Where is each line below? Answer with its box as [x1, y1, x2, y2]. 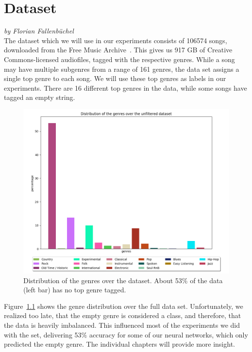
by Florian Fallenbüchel [4, 26, 74, 36]
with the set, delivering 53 [4, 329, 82, 339]
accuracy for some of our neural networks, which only [89, 329, 248, 339]
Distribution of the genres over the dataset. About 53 [23, 275, 182, 285]
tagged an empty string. [4, 92, 75, 102]
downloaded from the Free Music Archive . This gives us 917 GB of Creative [4, 45, 233, 55]
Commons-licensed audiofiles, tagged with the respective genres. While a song [4, 54, 235, 64]
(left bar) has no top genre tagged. [23, 285, 126, 295]
